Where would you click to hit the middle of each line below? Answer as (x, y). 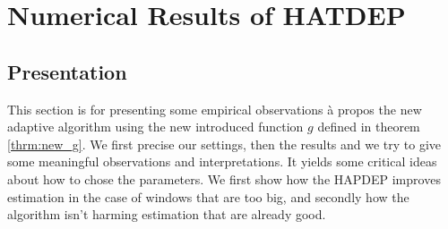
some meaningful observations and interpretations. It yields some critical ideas (222, 161)
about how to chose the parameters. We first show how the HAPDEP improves (224, 178)
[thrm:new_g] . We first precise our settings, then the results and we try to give (224, 144)
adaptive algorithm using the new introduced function (155, 127)
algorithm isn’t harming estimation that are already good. (167, 214)
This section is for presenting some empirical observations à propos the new (215, 109)
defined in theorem (369, 127)
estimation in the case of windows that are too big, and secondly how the (208, 196)
